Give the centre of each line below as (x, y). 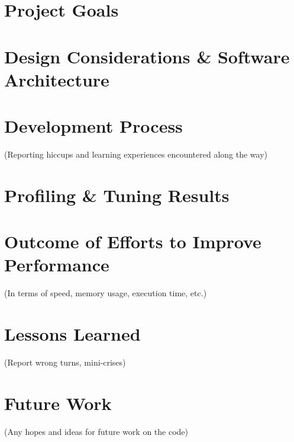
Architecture (57, 79)
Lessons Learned (72, 334)
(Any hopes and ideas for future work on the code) (96, 431)
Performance (57, 265)
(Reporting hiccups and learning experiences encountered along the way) (136, 154)
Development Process (93, 126)
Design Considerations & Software (147, 56)
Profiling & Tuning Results (117, 195)
